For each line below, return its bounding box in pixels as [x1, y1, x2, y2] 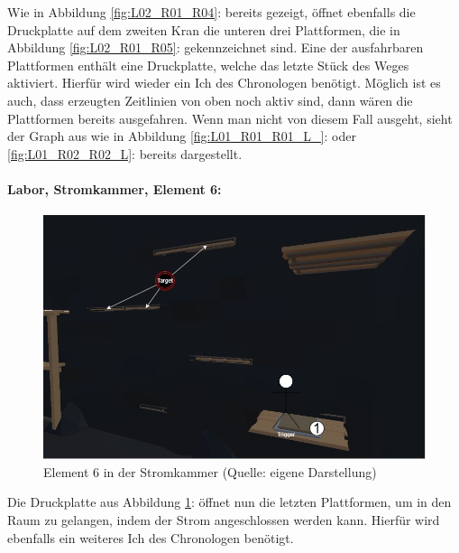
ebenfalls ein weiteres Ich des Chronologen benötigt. [7, 528, 294, 547]
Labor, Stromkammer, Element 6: [7, 179, 222, 198]
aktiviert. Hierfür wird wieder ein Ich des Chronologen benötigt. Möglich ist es [7, 73, 441, 92]
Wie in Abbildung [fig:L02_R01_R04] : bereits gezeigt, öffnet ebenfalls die [7, 3, 416, 21]
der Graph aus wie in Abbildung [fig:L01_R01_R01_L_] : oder [7, 127, 356, 145]
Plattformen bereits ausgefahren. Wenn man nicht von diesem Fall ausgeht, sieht [7, 108, 453, 127]
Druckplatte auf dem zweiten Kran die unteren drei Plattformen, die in [7, 20, 400, 39]
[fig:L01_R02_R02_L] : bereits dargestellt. [7, 144, 243, 163]
